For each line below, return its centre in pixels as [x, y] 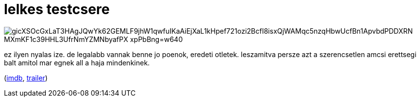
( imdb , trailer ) [26, 78]
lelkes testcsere [57, 9]
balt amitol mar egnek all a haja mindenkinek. [77, 62]
